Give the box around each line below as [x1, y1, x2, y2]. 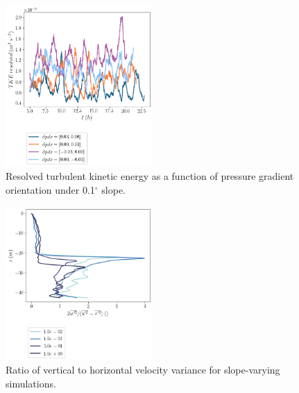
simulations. [6, 376, 56, 390]
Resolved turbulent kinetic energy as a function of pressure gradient [6, 169, 294, 183]
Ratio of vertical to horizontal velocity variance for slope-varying [6, 362, 280, 377]
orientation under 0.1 [6, 182, 95, 196]
